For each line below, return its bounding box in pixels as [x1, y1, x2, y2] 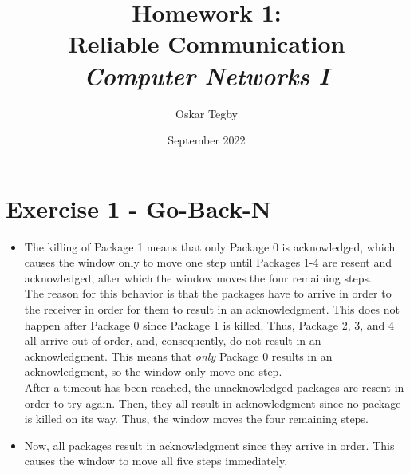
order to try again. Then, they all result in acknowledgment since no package [24, 394, 401, 411]
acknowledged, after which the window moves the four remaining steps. [24, 269, 372, 286]
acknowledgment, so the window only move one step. [24, 363, 282, 380]
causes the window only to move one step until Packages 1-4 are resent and [24, 254, 392, 271]
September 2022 [168, 132, 246, 148]
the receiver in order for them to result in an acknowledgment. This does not [24, 301, 400, 317]
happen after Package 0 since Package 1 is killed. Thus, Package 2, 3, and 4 [24, 316, 394, 333]
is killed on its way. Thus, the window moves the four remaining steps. [24, 410, 369, 427]
